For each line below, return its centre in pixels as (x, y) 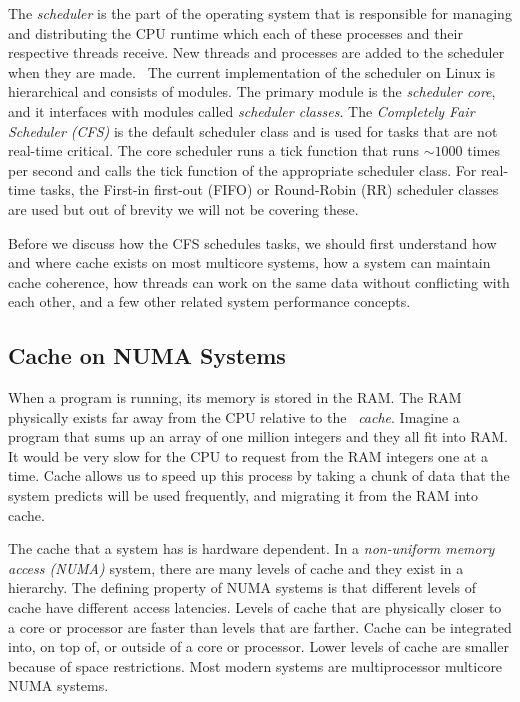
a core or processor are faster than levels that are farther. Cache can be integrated (260, 626)
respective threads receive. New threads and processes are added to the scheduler (256, 52)
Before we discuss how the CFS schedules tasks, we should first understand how (252, 242)
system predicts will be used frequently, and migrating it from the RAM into (243, 495)
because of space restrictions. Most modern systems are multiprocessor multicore (255, 665)
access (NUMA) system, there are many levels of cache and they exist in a (236, 567)
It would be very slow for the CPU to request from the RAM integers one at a (248, 455)
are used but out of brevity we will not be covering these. (183, 208)
